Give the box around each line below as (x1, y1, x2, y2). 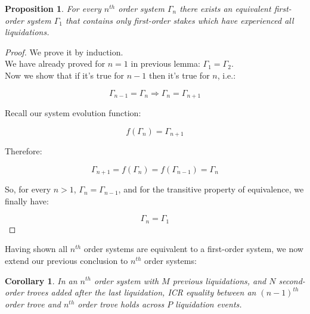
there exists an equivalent (179, 2, 271, 14)
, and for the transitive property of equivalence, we (118, 183, 304, 195)
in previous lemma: (131, 57, 200, 70)
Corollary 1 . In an (5, 274, 77, 287)
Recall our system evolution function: (5, 107, 141, 119)
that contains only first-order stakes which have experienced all (65, 14, 294, 26)
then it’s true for (148, 69, 210, 81)
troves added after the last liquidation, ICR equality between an (26, 286, 256, 299)
